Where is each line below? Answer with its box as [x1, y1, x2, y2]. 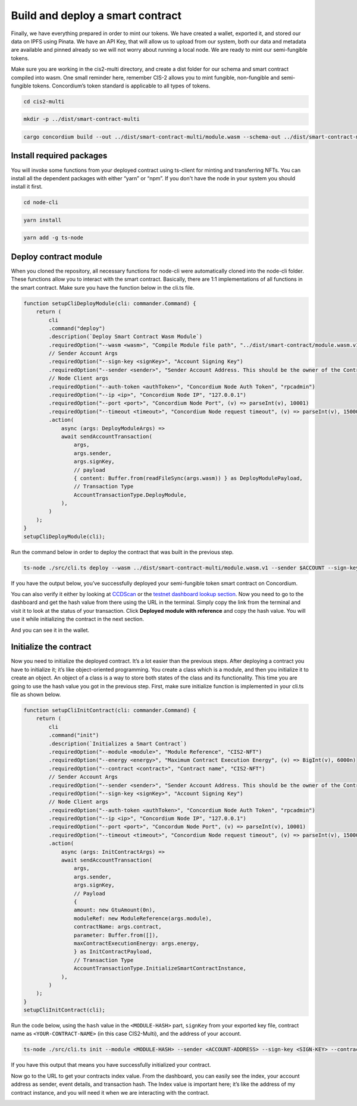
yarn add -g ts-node [23, 234, 83, 241]
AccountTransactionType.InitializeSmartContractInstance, [73, 965, 247, 972]
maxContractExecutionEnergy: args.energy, [73, 940, 199, 947]
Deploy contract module [11, 252, 102, 262]
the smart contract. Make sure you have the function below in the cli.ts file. [11, 284, 195, 291]
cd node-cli [23, 199, 59, 206]
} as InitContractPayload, [73, 948, 153, 955]
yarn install [23, 217, 62, 223]
